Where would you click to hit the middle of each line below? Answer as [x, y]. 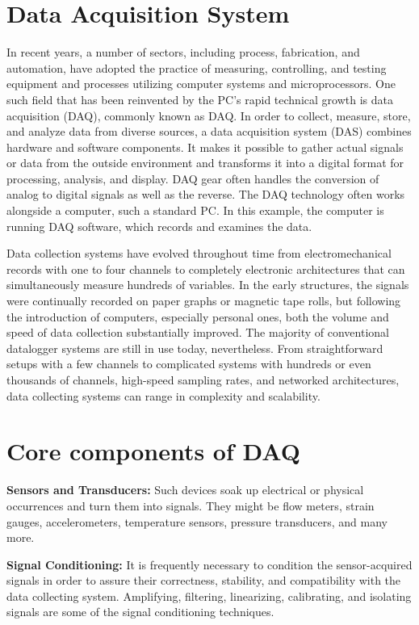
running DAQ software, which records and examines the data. [159, 226]
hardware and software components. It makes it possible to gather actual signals [205, 147]
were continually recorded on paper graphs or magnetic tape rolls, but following [204, 301]
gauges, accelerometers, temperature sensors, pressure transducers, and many [197, 521]
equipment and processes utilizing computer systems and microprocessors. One [201, 84]
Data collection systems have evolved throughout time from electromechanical [199, 253]
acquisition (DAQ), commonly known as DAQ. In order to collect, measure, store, [209, 115]
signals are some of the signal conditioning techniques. [140, 612]
